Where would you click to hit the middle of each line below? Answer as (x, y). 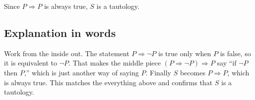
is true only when (185, 53)
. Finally (159, 72)
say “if (227, 63)
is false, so (235, 53)
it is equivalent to (31, 63)
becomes (192, 72)
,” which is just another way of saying (81, 72)
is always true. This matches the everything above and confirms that (108, 82)
